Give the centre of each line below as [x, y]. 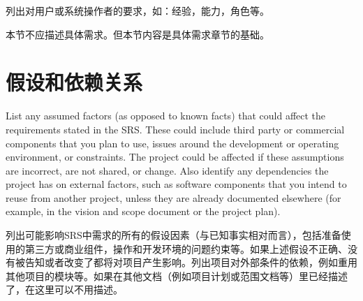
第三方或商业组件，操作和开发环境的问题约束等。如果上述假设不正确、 [186, 248]
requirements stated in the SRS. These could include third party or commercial [175, 129]
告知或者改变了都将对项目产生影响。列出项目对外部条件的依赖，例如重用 [191, 262]
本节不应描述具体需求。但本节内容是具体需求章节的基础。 [138, 34]
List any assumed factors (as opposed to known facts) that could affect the [166, 116]
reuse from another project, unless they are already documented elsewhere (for [173, 197]
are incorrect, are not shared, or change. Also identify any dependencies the [167, 170]
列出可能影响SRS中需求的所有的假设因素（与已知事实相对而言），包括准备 [173, 235]
